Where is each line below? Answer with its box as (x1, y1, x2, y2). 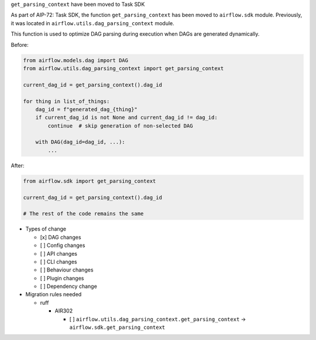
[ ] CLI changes (40, 258, 77, 265)
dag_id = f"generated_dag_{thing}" (35, 106, 138, 112)
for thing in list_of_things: (23, 98, 110, 105)
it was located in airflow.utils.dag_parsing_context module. (11, 19, 175, 26)
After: (11, 162, 25, 169)
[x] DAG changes (40, 233, 81, 241)
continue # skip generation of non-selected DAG (47, 122, 193, 129)
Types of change (25, 225, 67, 232)
